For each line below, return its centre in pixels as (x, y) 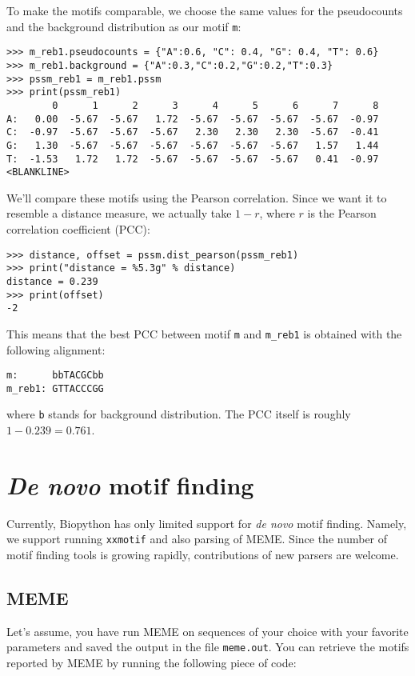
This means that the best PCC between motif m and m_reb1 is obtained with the (204, 333)
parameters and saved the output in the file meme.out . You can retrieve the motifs (208, 647)
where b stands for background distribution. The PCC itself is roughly (179, 414)
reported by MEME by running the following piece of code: (152, 663)
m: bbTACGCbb (55, 376)
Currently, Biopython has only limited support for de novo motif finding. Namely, (207, 523)
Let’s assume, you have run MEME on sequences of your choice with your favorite (207, 631)
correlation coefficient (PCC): (78, 229)
